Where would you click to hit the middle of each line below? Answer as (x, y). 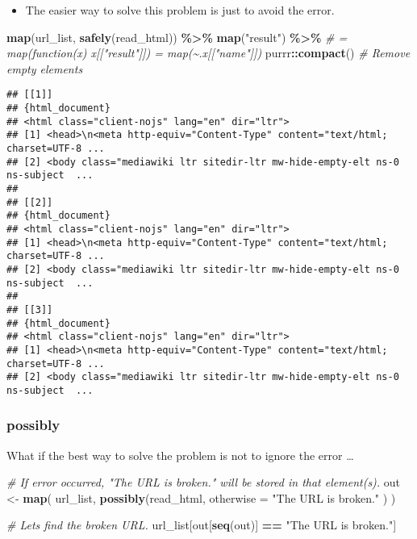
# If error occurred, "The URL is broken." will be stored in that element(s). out (204, 482)
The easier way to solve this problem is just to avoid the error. (180, 10)
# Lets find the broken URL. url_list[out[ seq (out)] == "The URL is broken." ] (202, 525)
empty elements (45, 68)
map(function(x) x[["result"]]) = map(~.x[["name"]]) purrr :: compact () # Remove (208, 53)
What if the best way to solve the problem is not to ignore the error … (180, 455)
